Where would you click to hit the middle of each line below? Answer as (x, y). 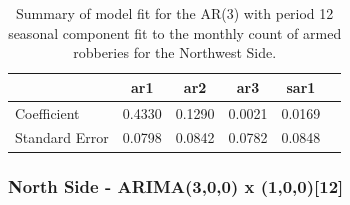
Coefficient (47, 112)
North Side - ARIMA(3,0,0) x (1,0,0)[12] (176, 186)
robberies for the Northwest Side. (175, 52)
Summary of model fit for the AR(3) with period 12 (175, 13)
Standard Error (62, 137)
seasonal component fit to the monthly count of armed (175, 32)
